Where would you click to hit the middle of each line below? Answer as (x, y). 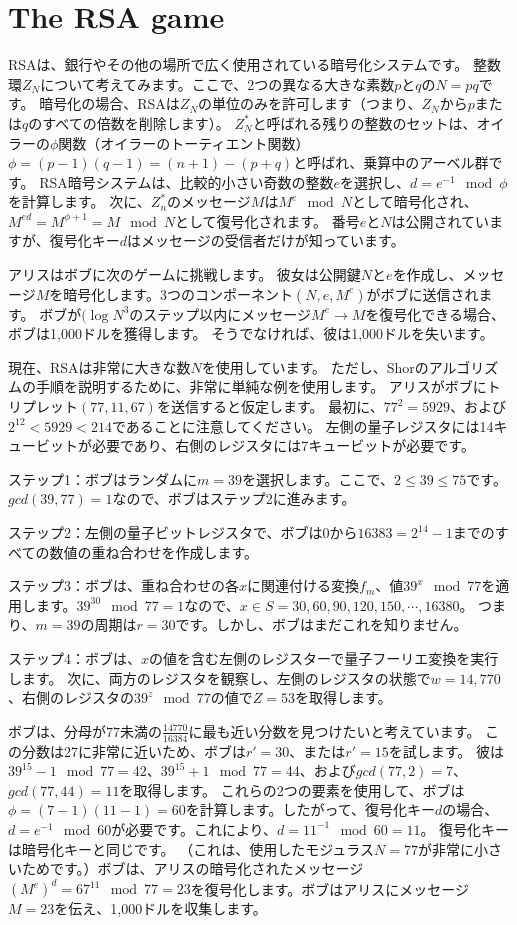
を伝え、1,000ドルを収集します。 (160, 908)
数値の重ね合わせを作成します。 (154, 551)
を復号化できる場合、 (435, 313)
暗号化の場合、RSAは (109, 103)
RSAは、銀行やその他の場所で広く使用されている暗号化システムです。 (238, 64)
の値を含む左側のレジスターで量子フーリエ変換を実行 (324, 657)
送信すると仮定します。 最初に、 (277, 406)
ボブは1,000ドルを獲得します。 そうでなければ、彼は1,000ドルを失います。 (251, 333)
